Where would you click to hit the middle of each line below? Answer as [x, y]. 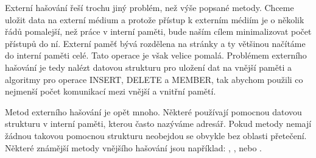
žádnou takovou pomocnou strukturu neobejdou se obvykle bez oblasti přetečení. [156, 135]
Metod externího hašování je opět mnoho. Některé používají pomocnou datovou [153, 111]
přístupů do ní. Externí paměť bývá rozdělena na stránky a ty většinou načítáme [155, 43]
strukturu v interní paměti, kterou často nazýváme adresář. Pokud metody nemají [158, 124]
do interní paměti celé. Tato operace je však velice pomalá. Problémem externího [156, 55]
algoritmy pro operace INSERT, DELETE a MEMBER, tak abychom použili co [154, 79]
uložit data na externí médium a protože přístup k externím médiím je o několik [155, 19]
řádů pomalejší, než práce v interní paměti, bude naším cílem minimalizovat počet [158, 31]
